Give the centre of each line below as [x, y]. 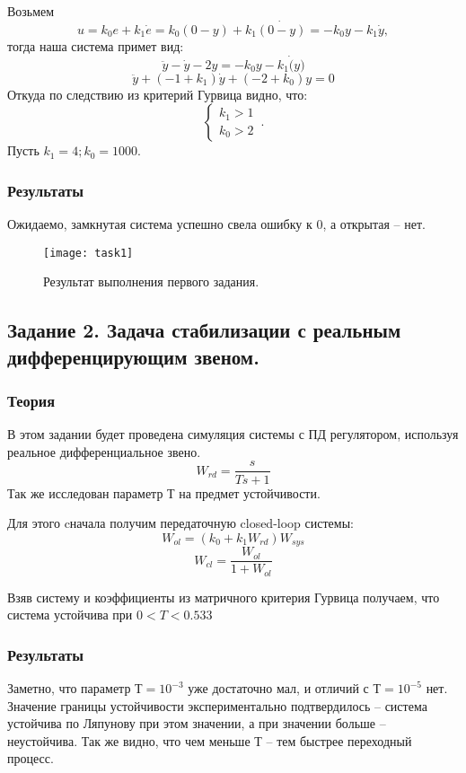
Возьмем [31, 11]
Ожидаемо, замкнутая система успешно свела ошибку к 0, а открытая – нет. [216, 224]
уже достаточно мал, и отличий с [278, 688]
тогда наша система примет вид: [96, 45]
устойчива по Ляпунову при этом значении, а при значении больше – [197, 723]
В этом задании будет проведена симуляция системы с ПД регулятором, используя [233, 434]
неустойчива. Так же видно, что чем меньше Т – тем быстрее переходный [210, 740]
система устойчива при [70, 615]
